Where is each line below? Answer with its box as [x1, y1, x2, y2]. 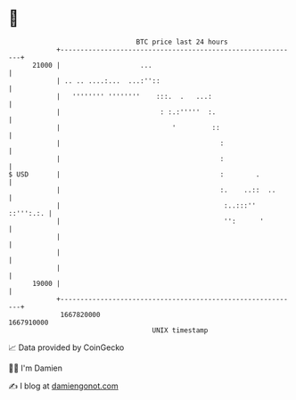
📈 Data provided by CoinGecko [8, 342, 125, 353]
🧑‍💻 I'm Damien [8, 363, 63, 373]
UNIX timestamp [152, 325, 209, 335]
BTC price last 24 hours [136, 37, 228, 46]
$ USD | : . [8, 169, 260, 179]
